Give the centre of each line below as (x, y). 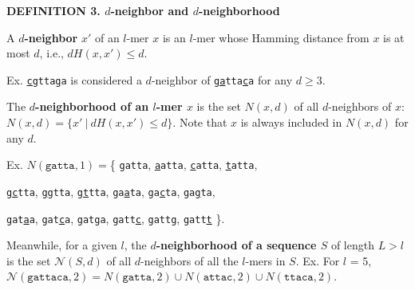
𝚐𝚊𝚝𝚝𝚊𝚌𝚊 (48, 278)
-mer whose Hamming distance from (281, 37)
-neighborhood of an (92, 106)
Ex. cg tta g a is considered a (74, 79)
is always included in (291, 122)
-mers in (265, 260)
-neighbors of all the (190, 260)
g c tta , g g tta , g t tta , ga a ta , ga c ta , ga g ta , (111, 191)
